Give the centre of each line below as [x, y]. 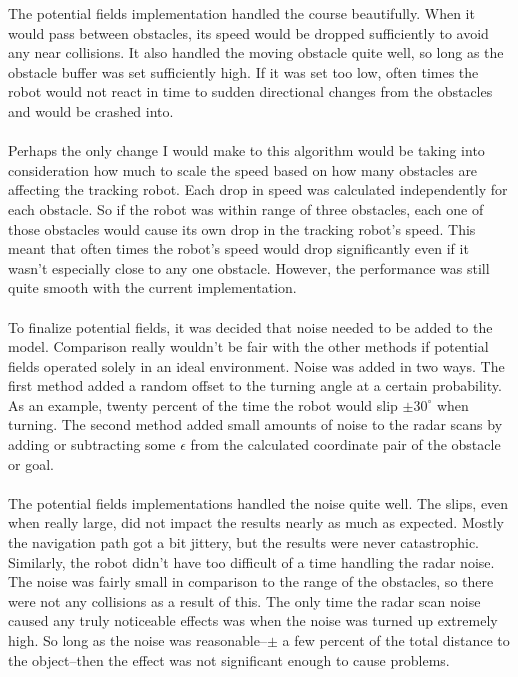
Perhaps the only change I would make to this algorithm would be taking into [246, 150]
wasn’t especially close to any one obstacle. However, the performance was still [249, 267]
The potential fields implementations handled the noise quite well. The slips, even [258, 502]
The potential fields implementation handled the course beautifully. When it [241, 13]
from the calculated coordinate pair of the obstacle [345, 444]
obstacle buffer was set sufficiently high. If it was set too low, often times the [243, 71]
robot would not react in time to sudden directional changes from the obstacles [250, 91]
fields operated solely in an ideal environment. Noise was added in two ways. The [256, 365]
